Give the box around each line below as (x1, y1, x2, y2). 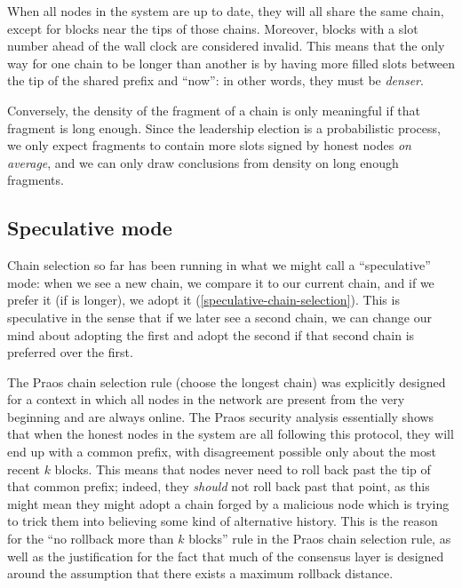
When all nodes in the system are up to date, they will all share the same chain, (7, 2, 444, 20)
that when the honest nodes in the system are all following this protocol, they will (7, 425, 454, 443)
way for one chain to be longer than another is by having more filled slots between (7, 53, 455, 72)
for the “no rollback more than (7, 529, 174, 548)
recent (7, 459, 40, 478)
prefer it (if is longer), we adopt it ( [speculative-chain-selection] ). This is (7, 290, 400, 309)
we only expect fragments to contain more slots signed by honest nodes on (7, 136, 411, 155)
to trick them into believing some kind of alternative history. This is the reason (7, 512, 438, 530)
